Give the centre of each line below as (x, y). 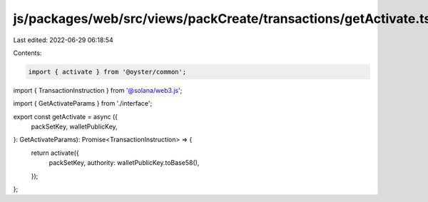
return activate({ (55, 153)
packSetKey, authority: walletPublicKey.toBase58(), (124, 163)
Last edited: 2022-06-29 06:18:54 (63, 40)
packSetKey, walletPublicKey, (74, 127)
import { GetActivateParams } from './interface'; (83, 103)
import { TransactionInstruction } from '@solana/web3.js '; (98, 90)
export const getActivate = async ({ (65, 116)
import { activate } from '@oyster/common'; (107, 72)
